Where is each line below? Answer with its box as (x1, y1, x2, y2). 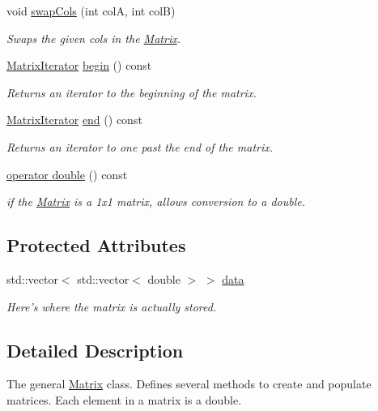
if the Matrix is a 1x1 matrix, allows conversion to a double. (6, 193, 305, 210)
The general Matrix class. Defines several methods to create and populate (6, 375, 372, 392)
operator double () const (6, 165, 128, 182)
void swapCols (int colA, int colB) (6, 2, 176, 19)
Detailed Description (6, 337, 184, 362)
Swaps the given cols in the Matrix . (6, 29, 181, 46)
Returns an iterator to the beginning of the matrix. (6, 83, 257, 101)
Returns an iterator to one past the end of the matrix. (6, 138, 274, 155)
